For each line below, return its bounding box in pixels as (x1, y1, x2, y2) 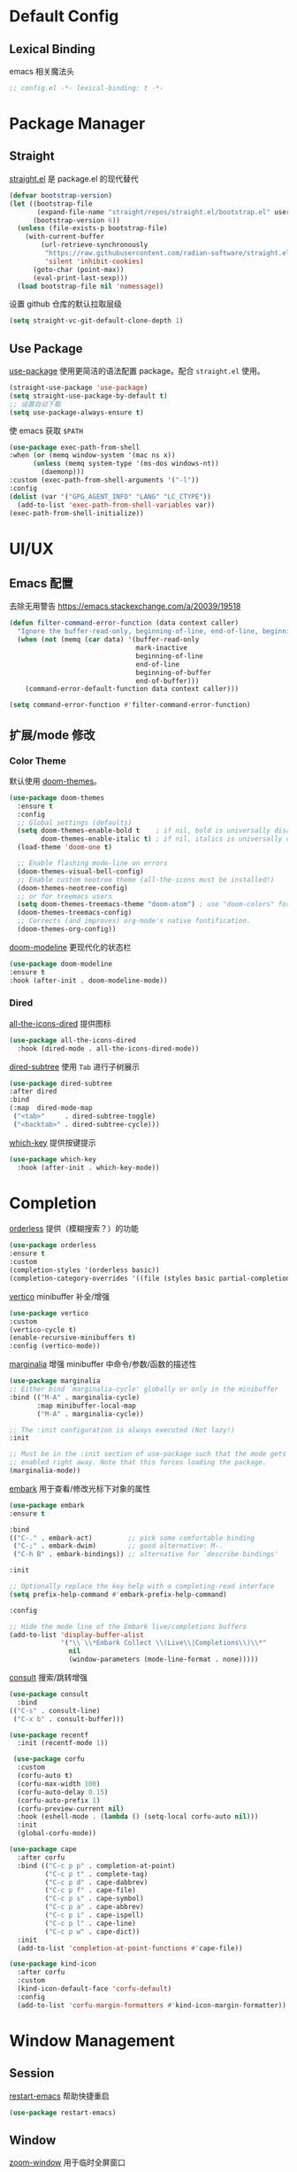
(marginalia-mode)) (9, 1466, 81, 1476)
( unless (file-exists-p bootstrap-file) (17, 224, 168, 233)
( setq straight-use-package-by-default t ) (9, 392, 168, 400)
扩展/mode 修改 (9, 727, 95, 742)
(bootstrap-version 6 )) (32, 215, 121, 225)
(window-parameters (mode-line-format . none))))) (68, 1655, 259, 1664)
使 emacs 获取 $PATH (9, 425, 84, 436)
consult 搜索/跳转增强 (9, 1672, 88, 1683)
